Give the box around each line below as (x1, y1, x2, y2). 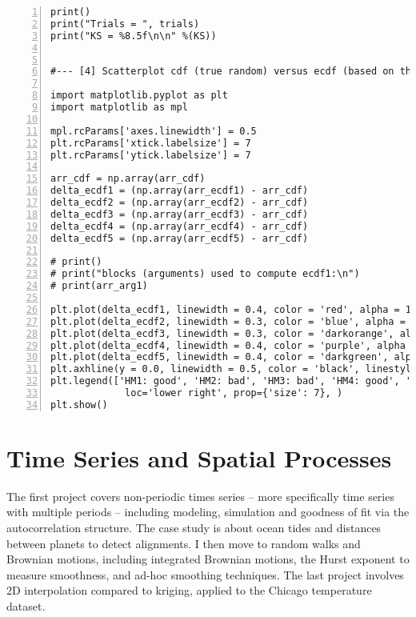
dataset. (6, 598, 46, 615)
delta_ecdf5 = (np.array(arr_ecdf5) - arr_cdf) (50, 232, 309, 244)
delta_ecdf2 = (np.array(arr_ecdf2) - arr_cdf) (50, 197, 309, 208)
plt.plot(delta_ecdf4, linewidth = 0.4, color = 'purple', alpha (50, 339, 406, 351)
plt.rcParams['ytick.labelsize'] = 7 (50, 149, 251, 161)
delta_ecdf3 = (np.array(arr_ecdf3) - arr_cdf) (50, 208, 309, 220)
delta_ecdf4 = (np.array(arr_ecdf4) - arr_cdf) (50, 220, 309, 232)
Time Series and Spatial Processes (6, 441, 392, 474)
